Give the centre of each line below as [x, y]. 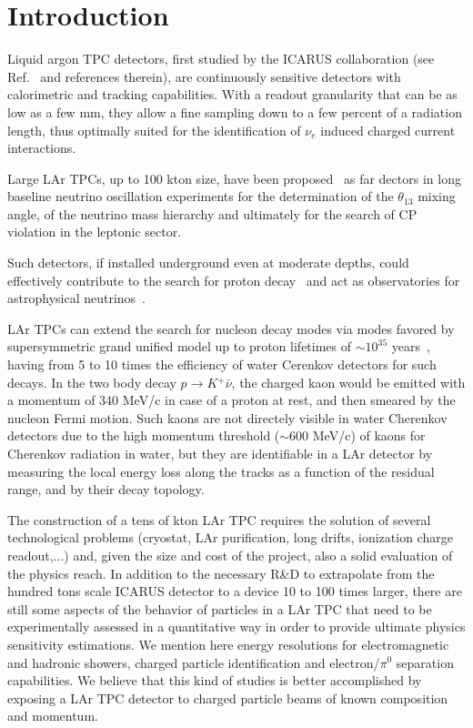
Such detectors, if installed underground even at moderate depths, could [208, 263]
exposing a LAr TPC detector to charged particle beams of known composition [228, 698]
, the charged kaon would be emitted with [348, 382]
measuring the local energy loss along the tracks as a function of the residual [221, 471]
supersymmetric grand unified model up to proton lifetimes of [180, 346]
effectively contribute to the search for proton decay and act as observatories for [234, 280]
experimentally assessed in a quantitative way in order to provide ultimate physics [236, 627]
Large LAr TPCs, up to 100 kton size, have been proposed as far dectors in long [234, 178]
